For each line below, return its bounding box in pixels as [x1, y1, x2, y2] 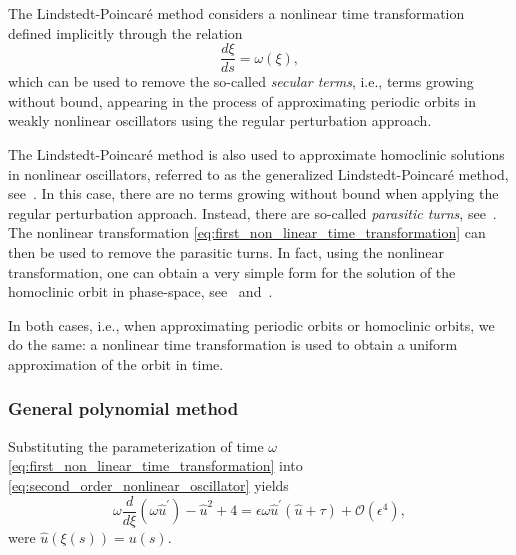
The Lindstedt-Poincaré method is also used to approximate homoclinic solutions [8, 144, 505, 165]
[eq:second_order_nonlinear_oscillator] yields [8, 474, 289, 495]
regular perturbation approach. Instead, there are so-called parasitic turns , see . [8, 202, 497, 223]
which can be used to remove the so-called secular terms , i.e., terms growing [8, 71, 474, 92]
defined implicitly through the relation [8, 22, 243, 43]
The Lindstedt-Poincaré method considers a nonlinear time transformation [8, 3, 465, 23]
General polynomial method [8, 396, 239, 421]
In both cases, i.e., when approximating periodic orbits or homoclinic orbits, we [8, 314, 495, 335]
